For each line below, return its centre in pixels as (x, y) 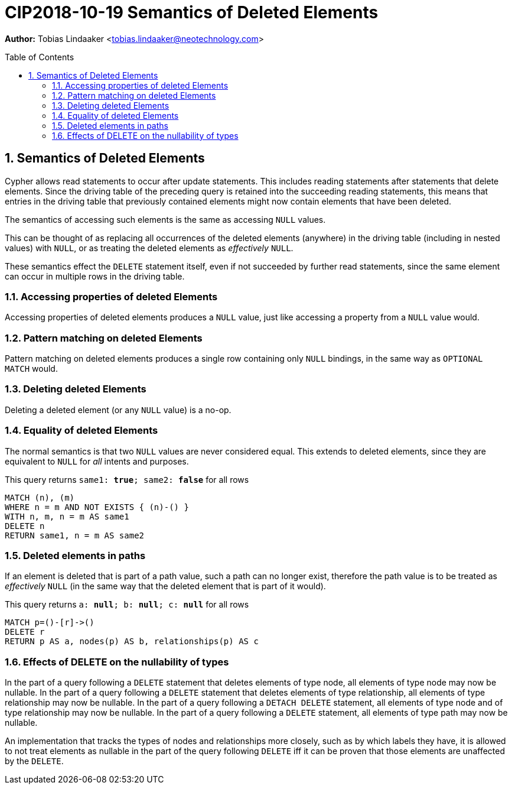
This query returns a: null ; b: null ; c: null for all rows (127, 605)
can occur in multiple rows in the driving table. (95, 276)
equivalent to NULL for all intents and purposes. (97, 461)
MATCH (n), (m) (40, 497)
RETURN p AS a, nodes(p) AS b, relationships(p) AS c (132, 642)
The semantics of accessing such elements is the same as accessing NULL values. (165, 219)
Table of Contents (40, 57)
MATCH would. (31, 369)
